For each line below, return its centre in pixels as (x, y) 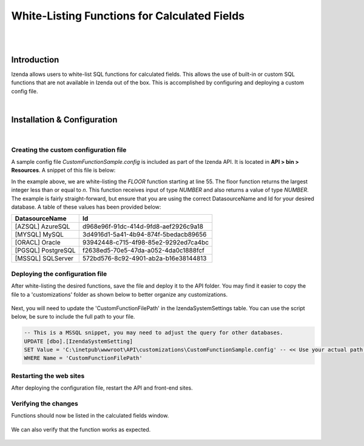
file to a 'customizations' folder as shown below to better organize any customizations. (119, 294)
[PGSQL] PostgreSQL (45, 251)
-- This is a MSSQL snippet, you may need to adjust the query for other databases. (153, 333)
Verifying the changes (45, 404)
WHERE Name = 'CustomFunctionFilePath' (83, 358)
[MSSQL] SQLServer (44, 258)
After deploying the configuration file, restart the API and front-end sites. (102, 388)
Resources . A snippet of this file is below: (63, 171)
